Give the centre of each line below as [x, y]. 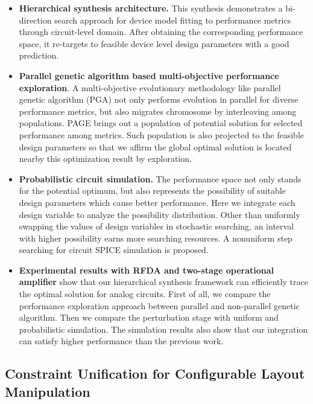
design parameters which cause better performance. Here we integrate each [157, 202]
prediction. [39, 55]
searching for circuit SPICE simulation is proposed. [114, 250]
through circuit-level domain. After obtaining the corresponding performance [161, 32]
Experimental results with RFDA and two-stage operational [147, 270]
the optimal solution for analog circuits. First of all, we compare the [145, 294]
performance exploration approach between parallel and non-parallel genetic [159, 305]
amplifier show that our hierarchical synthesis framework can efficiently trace [163, 282]
